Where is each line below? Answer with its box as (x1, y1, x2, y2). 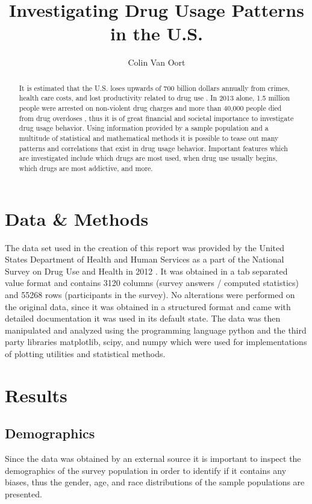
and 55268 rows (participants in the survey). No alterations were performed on (5, 288, 295, 300)
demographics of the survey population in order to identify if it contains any (5, 464, 287, 476)
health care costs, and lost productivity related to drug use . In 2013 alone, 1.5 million (19, 93, 290, 103)
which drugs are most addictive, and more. (19, 163, 153, 173)
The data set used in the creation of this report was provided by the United (5, 241, 285, 254)
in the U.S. (110, 21, 203, 46)
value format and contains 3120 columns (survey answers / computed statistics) (5, 276, 299, 289)
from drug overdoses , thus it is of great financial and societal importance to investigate (19, 113, 294, 123)
